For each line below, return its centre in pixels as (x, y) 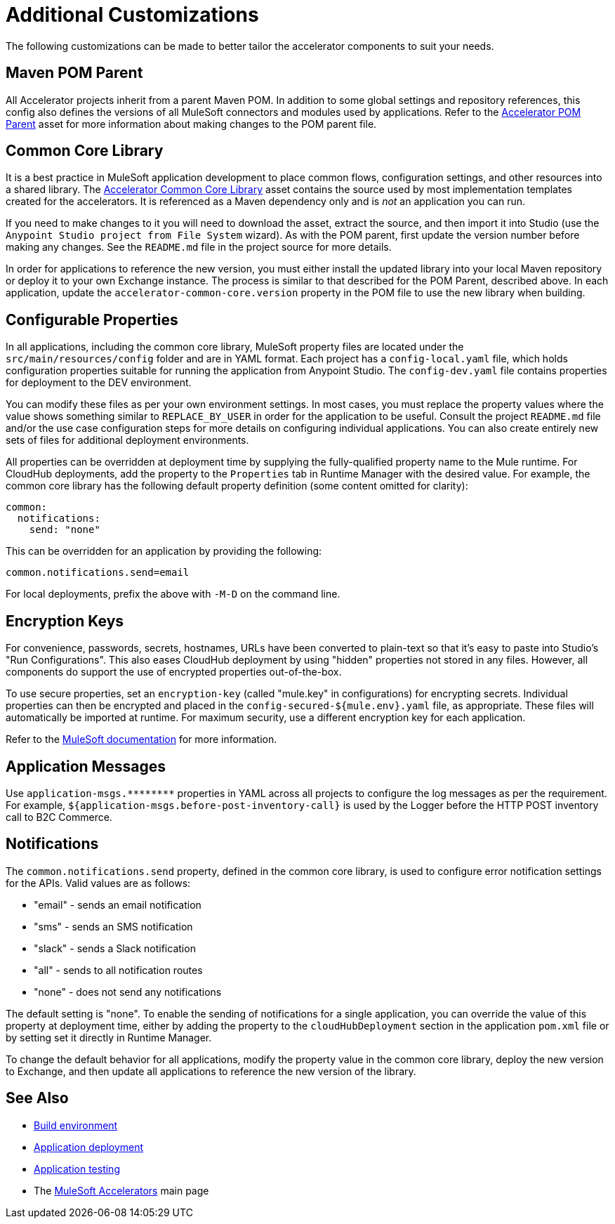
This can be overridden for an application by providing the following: (164, 551)
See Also (37, 1098)
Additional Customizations (132, 15)
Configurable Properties (92, 320)
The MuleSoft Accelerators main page (121, 1190)
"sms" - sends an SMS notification (113, 926)
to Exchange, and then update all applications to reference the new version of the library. (211, 1071)
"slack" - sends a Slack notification (115, 948)
